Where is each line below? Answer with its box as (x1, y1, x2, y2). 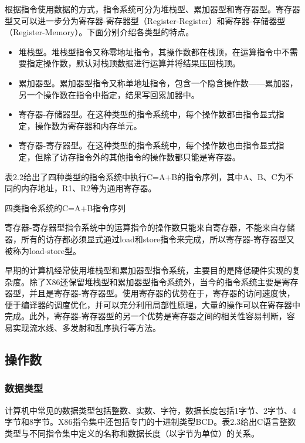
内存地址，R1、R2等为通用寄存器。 (21, 182, 157, 194)
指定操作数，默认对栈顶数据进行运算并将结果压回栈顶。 (26, 57, 240, 69)
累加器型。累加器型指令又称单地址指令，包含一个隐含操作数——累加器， (18, 76, 298, 89)
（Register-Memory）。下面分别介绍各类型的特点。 (5, 26, 194, 38)
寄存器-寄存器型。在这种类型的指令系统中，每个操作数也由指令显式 (18, 139, 276, 151)
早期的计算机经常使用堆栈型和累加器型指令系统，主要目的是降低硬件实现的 (5, 264, 292, 276)
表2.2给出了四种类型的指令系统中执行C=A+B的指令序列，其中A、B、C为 (5, 170, 286, 182)
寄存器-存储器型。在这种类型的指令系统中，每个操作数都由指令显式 (18, 108, 276, 120)
